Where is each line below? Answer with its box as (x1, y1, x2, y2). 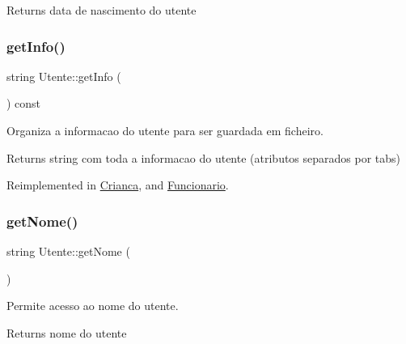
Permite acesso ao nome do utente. (6, 297, 179, 314)
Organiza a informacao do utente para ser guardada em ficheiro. (6, 122, 324, 138)
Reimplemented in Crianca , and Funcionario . (6, 176, 229, 193)
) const (6, 95, 41, 112)
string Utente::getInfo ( (6, 67, 121, 84)
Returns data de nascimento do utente (6, 2, 197, 18)
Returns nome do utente (6, 324, 127, 341)
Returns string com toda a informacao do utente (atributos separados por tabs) (6, 149, 401, 166)
